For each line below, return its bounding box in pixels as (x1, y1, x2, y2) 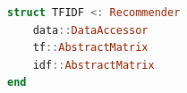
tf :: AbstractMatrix (32, 41, 149, 55)
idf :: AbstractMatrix (32, 58, 155, 72)
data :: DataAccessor (32, 23, 149, 37)
